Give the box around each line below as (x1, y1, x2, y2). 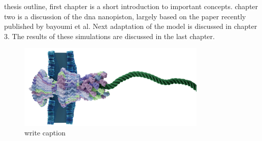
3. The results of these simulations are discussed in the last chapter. (4, 30, 215, 41)
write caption (24, 127, 65, 138)
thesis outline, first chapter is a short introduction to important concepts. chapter (4, 1, 258, 11)
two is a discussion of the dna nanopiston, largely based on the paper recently (4, 11, 246, 21)
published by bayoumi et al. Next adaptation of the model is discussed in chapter (4, 21, 257, 31)
